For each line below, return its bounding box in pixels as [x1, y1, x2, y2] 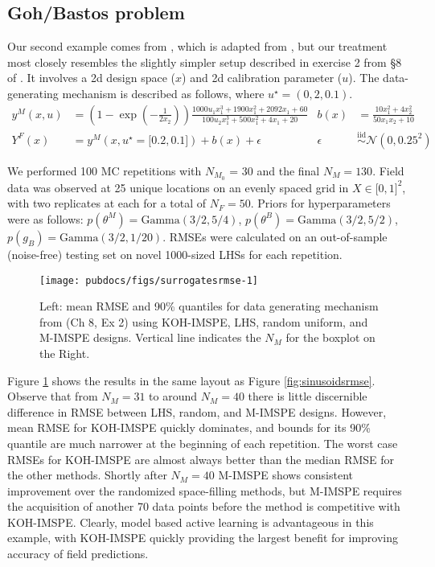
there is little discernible [248, 388, 367, 405]
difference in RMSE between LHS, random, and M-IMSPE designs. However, [7, 403, 387, 420]
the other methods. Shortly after [7, 466, 167, 483]
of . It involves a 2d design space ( [7, 69, 176, 86]
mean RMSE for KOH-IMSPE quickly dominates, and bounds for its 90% [7, 419, 371, 436]
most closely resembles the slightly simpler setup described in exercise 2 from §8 [7, 53, 402, 70]
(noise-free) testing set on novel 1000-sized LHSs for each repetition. [7, 245, 343, 262]
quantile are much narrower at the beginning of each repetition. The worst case [7, 434, 398, 451]
